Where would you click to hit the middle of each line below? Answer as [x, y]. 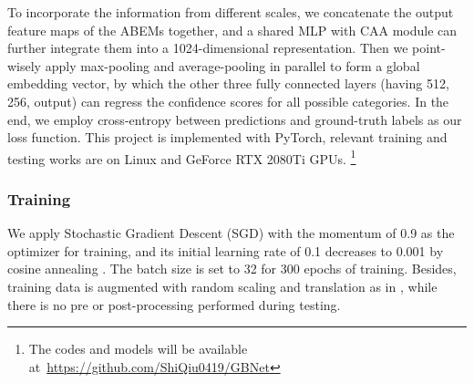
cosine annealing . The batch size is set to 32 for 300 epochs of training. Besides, [232, 269]
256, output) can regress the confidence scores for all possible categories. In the [228, 101]
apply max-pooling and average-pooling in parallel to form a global [232, 65]
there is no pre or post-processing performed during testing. [174, 304]
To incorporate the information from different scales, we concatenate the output [231, 12]
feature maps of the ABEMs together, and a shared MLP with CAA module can [232, 30]
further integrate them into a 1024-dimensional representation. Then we [208, 48]
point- [429, 48]
